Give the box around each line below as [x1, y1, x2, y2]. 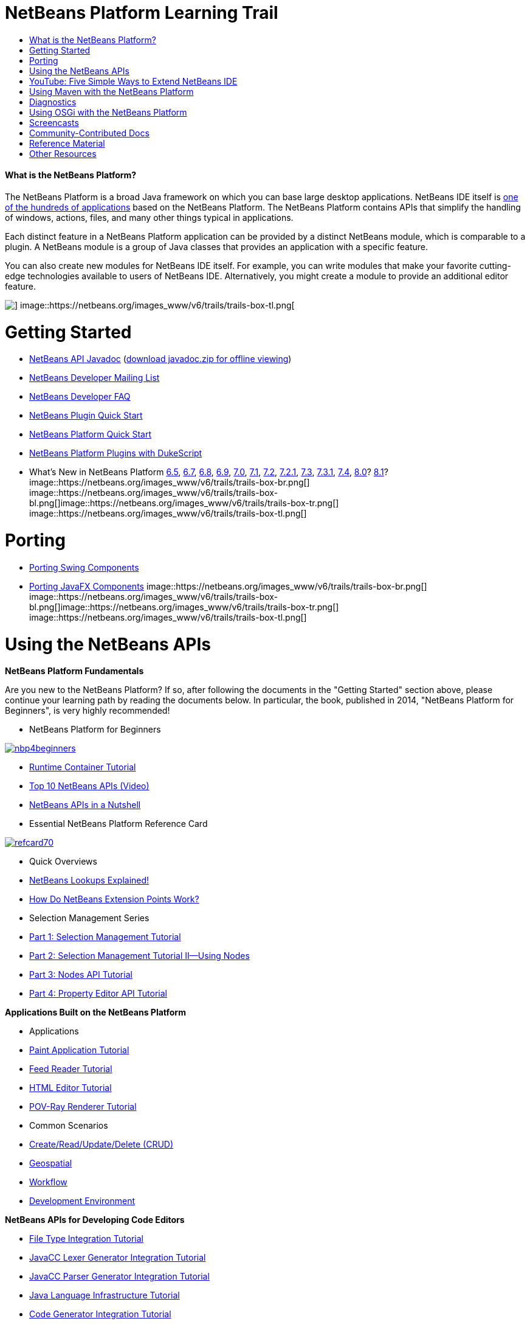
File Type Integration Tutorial [29, 1233, 143, 1244]
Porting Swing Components [29, 562, 139, 573]
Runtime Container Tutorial [29, 762, 136, 773]
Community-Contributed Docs [29, 127, 150, 138]
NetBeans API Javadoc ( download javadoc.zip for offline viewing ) [29, 354, 292, 364]
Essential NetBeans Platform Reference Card [29, 818, 208, 829]
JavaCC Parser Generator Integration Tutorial [29, 1271, 210, 1282]
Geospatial [29, 1158, 72, 1169]
